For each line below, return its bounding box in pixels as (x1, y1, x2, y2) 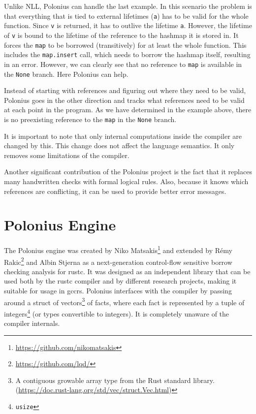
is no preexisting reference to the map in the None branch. (4, 114, 177, 124)
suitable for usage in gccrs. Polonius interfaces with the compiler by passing (4, 286, 232, 295)
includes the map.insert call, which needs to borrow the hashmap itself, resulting (4, 49, 251, 60)
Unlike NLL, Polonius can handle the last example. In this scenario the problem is (4, 1, 252, 11)
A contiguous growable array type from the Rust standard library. (15, 375, 215, 385)
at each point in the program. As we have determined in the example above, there (4, 104, 252, 115)
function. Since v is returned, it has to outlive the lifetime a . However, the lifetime (4, 20, 252, 31)
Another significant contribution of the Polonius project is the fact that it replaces (4, 166, 252, 177)
